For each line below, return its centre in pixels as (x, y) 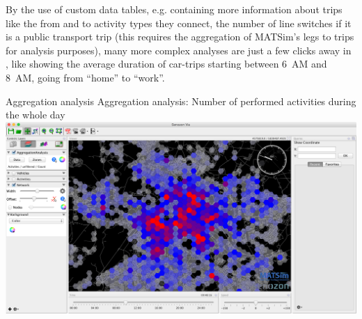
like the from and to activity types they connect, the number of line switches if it (179, 23)
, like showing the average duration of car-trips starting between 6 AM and (166, 64)
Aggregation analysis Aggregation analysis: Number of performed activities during (181, 101)
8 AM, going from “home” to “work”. (85, 77)
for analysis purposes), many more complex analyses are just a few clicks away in (179, 50)
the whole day (36, 115)
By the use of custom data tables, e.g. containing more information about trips (174, 9)
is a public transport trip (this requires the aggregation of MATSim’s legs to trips (180, 37)
